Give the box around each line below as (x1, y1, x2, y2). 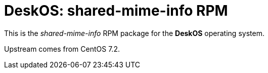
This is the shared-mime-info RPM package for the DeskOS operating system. (4, 28, 264, 38)
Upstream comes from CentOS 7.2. (4, 44, 120, 53)
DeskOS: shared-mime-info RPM (4, 2, 228, 19)
